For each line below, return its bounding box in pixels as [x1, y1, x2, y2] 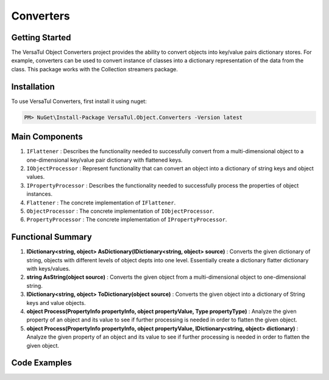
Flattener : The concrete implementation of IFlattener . [26, 199, 176, 206]
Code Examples [11, 357, 73, 368]
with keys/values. [26, 265, 71, 273]
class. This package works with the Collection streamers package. [11, 65, 178, 73]
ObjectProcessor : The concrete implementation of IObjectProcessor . [26, 207, 214, 215]
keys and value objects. [26, 299, 86, 306]
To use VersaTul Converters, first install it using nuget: [11, 98, 147, 105]
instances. [26, 190, 53, 198]
